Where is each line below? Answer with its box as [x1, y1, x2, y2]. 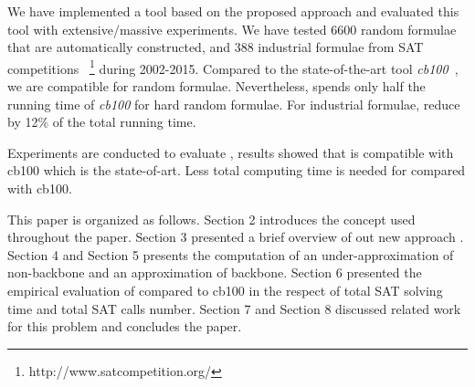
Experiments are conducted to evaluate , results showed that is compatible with [7, 142, 454, 162]
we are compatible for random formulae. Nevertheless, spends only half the [7, 77, 426, 96]
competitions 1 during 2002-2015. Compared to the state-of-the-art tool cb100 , [7, 56, 459, 78]
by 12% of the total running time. [7, 112, 196, 131]
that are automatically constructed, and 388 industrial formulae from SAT [7, 37, 424, 57]
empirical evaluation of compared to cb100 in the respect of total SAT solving [7, 280, 443, 299]
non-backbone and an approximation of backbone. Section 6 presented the [7, 263, 422, 282]
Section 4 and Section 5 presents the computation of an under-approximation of [7, 245, 454, 264]
